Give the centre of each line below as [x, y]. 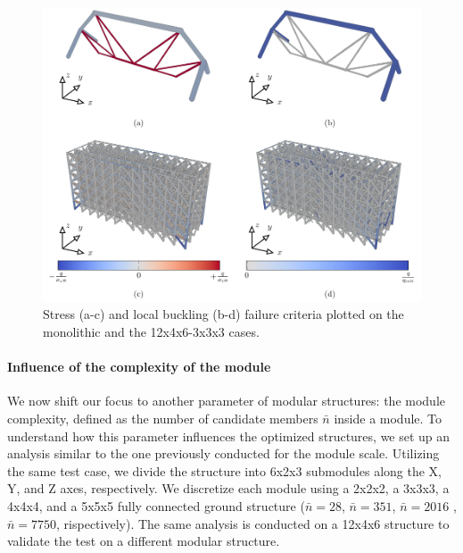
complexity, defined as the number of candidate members [163, 418]
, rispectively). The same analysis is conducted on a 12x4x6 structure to [253, 523]
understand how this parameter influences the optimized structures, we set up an [229, 436]
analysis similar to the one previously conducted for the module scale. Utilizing [223, 453]
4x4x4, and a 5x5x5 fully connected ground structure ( [156, 505]
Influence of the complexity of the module [139, 367]
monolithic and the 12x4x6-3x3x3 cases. [151, 331]
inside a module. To [388, 418]
